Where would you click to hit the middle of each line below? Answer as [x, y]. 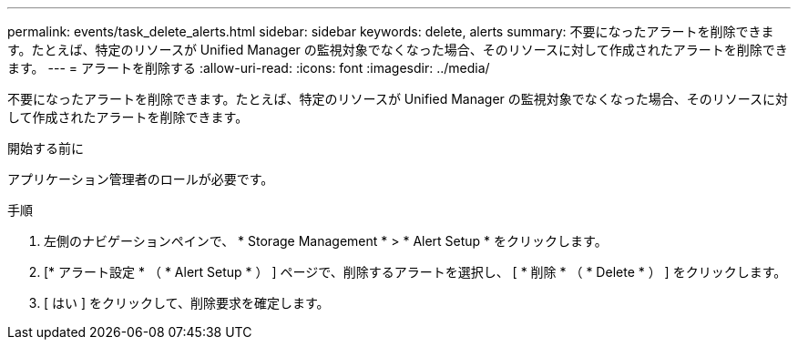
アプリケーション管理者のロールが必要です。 [141, 179]
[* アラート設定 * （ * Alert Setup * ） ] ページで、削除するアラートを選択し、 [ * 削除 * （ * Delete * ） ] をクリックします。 [415, 272]
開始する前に [46, 148]
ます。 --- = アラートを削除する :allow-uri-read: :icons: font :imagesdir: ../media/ [249, 68]
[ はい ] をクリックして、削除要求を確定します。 [187, 303]
